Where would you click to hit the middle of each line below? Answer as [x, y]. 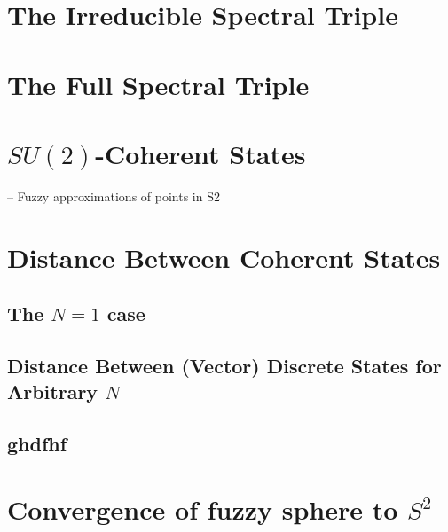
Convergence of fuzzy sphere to [203, 509]
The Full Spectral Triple [158, 84]
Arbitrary [53, 391]
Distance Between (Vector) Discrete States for [224, 366]
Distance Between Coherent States [224, 257]
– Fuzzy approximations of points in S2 [114, 196]
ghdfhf [37, 444]
